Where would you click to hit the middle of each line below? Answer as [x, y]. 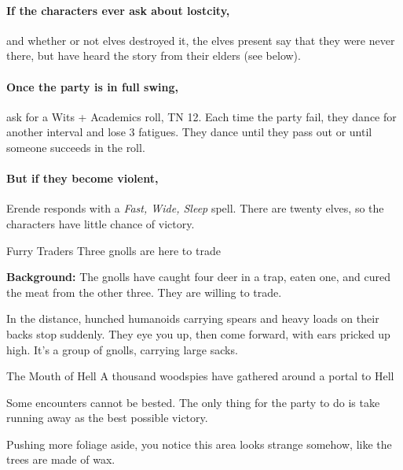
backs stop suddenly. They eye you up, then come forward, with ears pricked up [198, 333]
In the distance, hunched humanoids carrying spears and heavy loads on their [193, 318]
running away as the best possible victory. [107, 418]
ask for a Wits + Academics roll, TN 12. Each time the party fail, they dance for [201, 116]
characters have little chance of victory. [101, 223]
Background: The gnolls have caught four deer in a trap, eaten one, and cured [198, 277]
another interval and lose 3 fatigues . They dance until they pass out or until [189, 132]
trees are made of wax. [61, 459]
